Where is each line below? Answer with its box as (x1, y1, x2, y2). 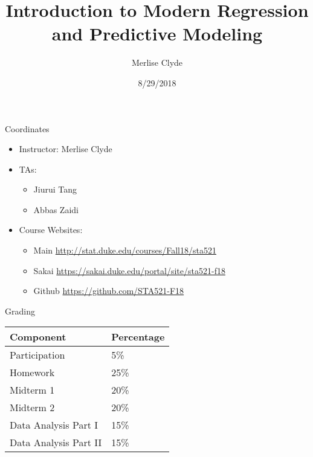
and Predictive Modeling (51, 21, 263, 46)
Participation (10, 348, 65, 362)
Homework (10, 365, 55, 380)
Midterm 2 (10, 400, 55, 415)
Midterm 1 (10, 383, 55, 397)
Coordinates (5, 122, 50, 135)
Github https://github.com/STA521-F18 (33, 284, 184, 297)
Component (10, 330, 66, 344)
